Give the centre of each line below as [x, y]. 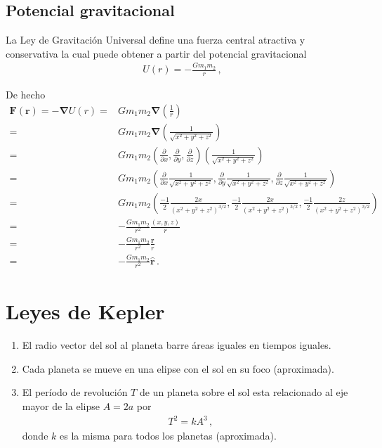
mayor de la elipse [61, 405]
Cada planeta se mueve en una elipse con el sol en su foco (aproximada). [178, 368]
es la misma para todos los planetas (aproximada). [168, 436]
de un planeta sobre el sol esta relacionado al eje [244, 392]
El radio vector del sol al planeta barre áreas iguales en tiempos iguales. [177, 345]
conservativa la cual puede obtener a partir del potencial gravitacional [156, 53]
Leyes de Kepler [85, 311]
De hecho [26, 94]
